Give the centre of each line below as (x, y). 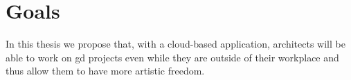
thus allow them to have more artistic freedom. (105, 71)
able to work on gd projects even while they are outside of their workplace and (172, 57)
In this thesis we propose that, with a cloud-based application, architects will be (175, 44)
